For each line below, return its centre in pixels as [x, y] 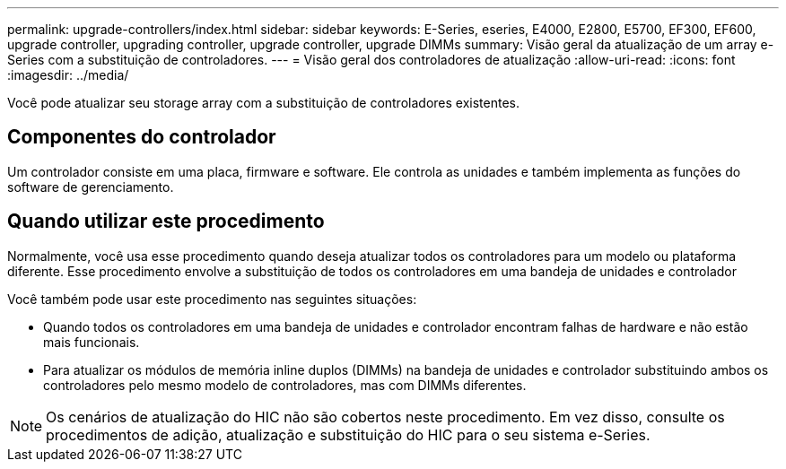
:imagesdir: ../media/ [68, 75]
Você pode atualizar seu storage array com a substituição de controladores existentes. [263, 103]
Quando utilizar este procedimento [166, 221]
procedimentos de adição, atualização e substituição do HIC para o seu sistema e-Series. [348, 434]
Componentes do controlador [142, 137]
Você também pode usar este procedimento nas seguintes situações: [212, 299]
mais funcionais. [92, 342]
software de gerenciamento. [91, 187]
